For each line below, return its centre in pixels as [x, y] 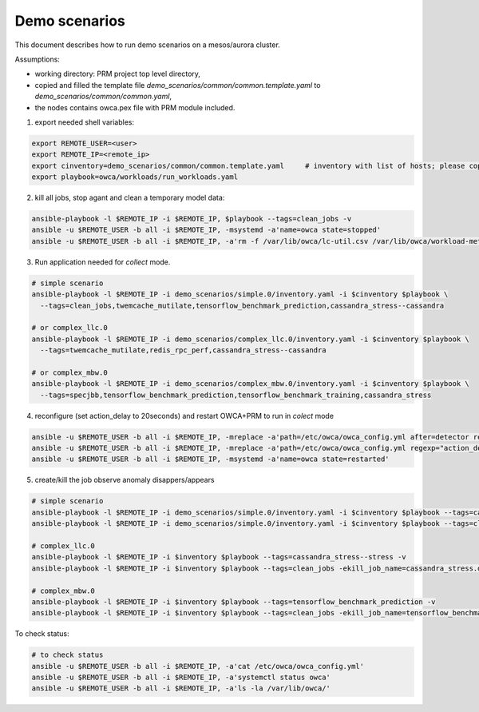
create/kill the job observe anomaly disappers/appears [125, 480]
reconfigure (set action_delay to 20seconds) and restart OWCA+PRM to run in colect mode [184, 416]
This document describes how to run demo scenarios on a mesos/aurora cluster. [148, 45]
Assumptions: [37, 59]
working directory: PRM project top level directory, [118, 74]
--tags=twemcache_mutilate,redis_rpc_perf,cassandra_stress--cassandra [183, 350]
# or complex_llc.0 [69, 328]
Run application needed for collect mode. [103, 262]
